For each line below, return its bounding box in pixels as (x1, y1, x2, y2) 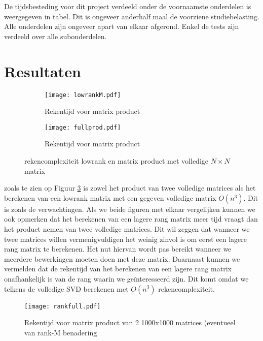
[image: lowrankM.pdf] (45, 91, 121, 99)
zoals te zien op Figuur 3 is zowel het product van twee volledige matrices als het (4, 182, 256, 193)
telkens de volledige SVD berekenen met (4, 283, 129, 294)
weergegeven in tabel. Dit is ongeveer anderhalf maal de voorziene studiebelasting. (4, 11, 259, 21)
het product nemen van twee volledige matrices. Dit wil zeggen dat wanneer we (4, 223, 250, 234)
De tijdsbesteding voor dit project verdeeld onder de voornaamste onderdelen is (4, 1, 251, 11)
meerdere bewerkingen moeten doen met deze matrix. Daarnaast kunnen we (4, 253, 240, 264)
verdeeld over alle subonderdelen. (4, 30, 107, 41)
